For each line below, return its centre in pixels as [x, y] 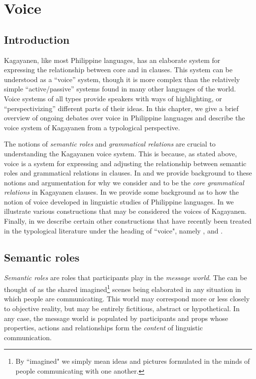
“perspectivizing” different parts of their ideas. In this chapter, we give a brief [121, 108]
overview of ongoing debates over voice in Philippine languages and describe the [125, 118]
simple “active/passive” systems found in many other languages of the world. [120, 89]
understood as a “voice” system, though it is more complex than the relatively [122, 79]
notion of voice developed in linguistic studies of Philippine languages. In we [119, 201]
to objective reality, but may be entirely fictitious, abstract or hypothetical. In [122, 308]
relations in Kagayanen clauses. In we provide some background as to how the [122, 192]
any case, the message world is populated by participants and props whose [116, 318]
